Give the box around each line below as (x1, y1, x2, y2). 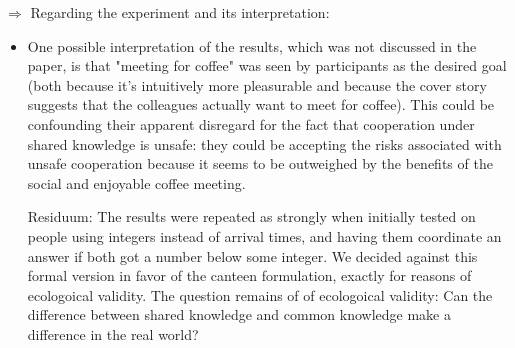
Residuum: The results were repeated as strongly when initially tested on (27, 206, 476, 227)
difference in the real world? (27, 323, 199, 344)
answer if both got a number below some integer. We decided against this (27, 245, 478, 266)
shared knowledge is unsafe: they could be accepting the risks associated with (27, 133, 502, 154)
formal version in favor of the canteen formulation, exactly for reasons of (27, 265, 472, 286)
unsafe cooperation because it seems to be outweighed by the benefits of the (27, 153, 493, 174)
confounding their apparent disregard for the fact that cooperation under (27, 113, 475, 134)
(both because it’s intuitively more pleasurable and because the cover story (27, 74, 487, 95)
